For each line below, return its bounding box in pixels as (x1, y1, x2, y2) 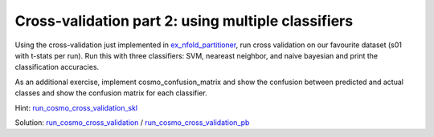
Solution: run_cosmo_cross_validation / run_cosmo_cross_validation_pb (14, 117, 250, 127)
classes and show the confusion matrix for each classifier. (14, 88, 208, 98)
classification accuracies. (14, 62, 100, 72)
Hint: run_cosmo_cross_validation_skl (14, 103, 138, 112)
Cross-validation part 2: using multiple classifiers (14, 12, 354, 30)
